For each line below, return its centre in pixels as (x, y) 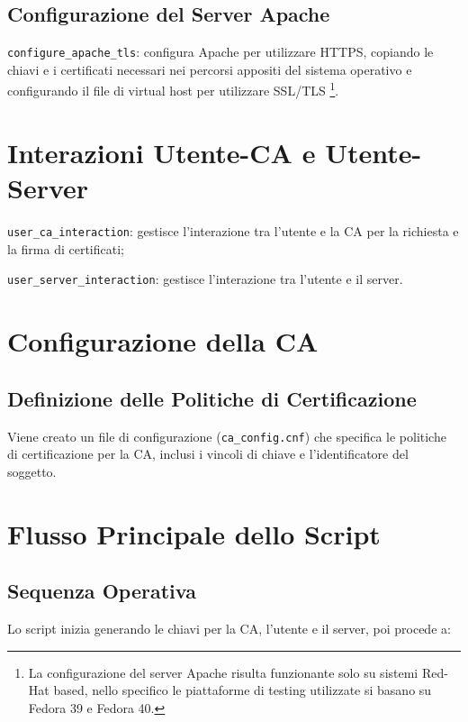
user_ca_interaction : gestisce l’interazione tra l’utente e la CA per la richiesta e (233, 231)
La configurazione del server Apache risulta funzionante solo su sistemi (223, 672)
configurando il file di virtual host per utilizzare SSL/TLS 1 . (173, 89)
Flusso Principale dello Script (194, 533)
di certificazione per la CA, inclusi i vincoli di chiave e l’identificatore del (208, 454)
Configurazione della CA (163, 341)
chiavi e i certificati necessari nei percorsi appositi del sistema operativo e (210, 69)
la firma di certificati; (66, 248)
